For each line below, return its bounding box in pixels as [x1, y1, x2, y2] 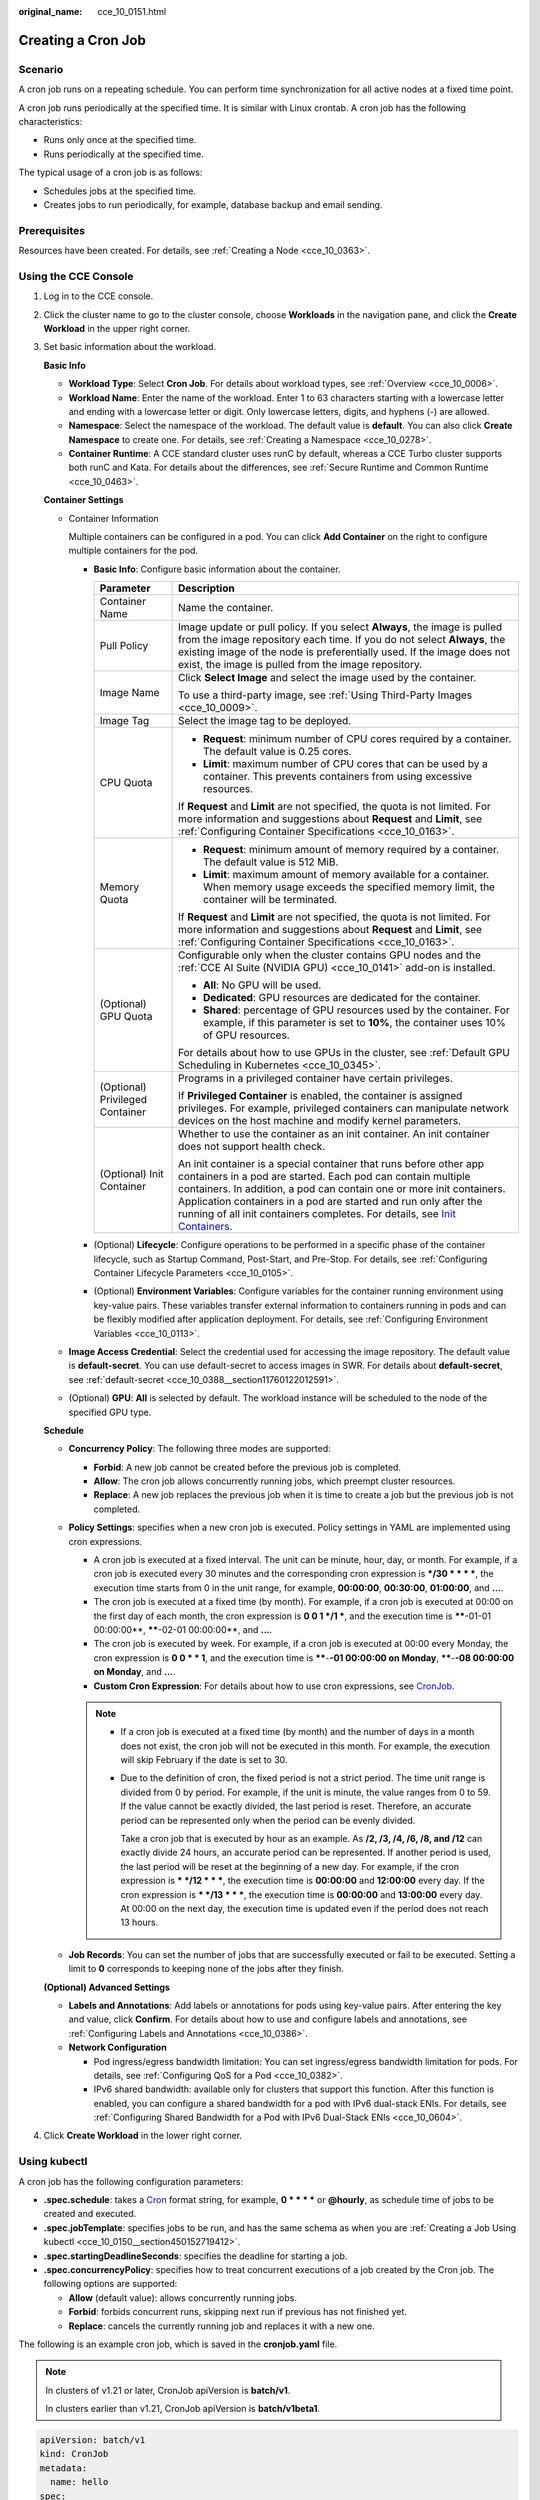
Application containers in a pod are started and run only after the [178, 1195, 483, 1209]
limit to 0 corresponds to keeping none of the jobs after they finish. [68, 1963, 345, 1975]
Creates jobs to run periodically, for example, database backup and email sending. [43, 198, 383, 210]
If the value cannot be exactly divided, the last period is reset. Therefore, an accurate [120, 1800, 472, 1812]
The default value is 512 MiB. [203, 855, 339, 869]
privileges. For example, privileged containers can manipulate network [178, 1101, 510, 1115]
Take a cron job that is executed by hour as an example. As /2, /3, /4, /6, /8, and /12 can [120, 1833, 483, 1845]
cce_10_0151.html [97, 6, 167, 17]
